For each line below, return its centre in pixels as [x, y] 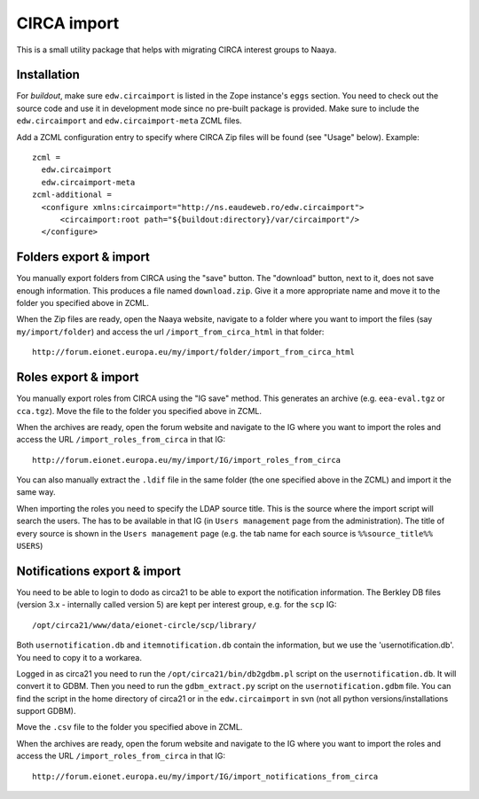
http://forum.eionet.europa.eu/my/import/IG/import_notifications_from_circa [205, 776]
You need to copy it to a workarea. [79, 657]
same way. [36, 492]
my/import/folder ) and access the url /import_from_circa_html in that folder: [170, 332]
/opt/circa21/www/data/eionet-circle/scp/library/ [145, 625]
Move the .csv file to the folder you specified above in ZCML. [130, 727]
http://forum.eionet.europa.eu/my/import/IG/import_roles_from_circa [187, 460]
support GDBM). [46, 711]
